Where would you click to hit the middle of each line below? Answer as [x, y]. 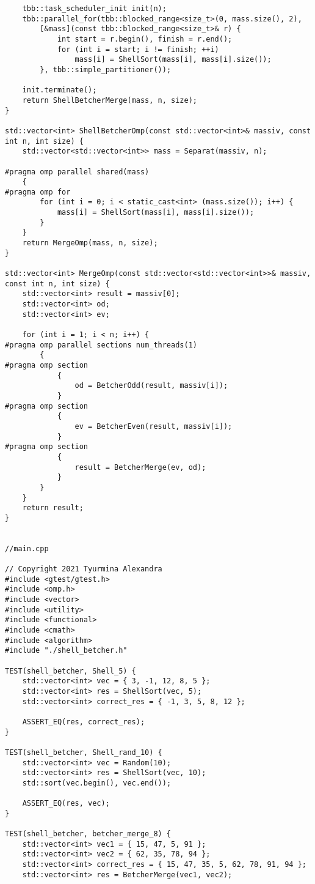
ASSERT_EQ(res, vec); [66, 804]
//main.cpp [27, 548]
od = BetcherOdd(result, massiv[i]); [151, 386]
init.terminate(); [60, 90]
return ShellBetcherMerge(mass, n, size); [110, 100]
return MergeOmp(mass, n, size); [90, 243]
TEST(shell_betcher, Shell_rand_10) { [84, 752]
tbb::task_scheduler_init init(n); [94, 9]
